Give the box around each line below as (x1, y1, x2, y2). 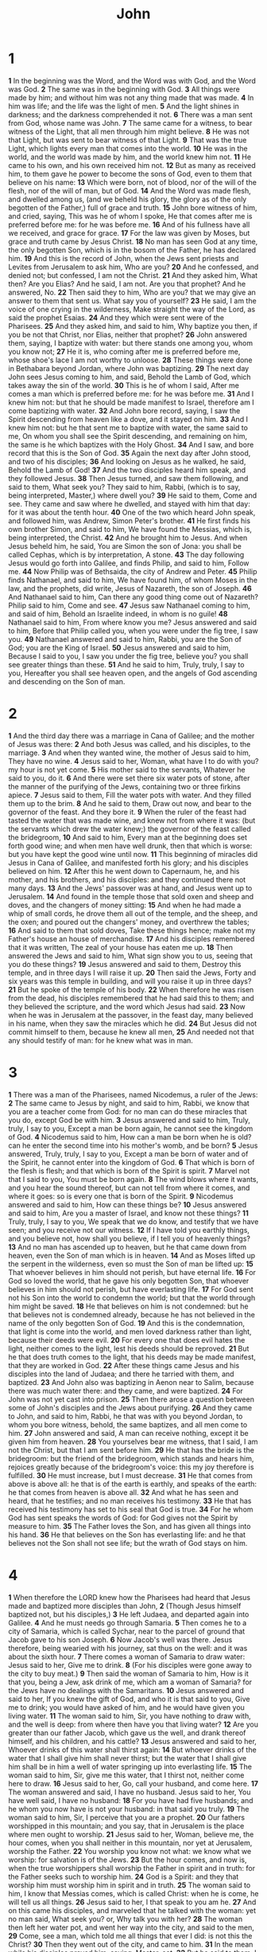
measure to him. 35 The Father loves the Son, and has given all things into (8, 1521, 251, 1531)
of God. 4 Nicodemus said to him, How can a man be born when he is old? (8, 1132, 252, 1141)
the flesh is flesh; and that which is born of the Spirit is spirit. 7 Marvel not (8, 1166, 250, 1176)
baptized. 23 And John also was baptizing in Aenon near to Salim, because (8, 1377, 254, 1387)
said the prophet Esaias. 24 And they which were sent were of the (8, 312, 225, 323)
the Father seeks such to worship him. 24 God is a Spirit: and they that (8, 1872, 239, 1881)
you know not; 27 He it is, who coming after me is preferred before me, (8, 346, 241, 356)
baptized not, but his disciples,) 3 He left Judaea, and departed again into (8, 1610, 250, 1619)
